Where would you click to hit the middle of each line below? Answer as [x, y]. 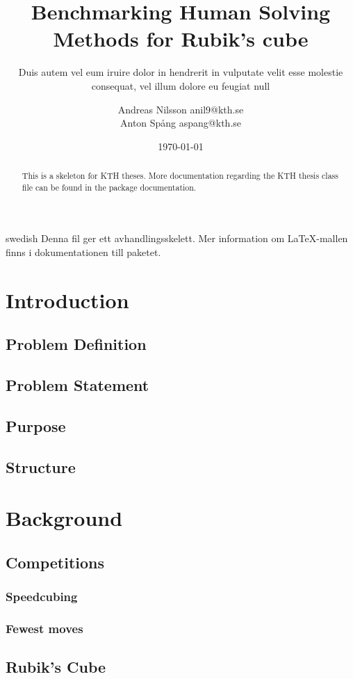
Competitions [55, 562]
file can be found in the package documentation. [109, 187]
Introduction [67, 299]
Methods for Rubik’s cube [181, 39]
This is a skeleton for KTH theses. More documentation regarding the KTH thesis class [180, 176]
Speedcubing [42, 597]
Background [64, 518]
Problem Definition [76, 344]
